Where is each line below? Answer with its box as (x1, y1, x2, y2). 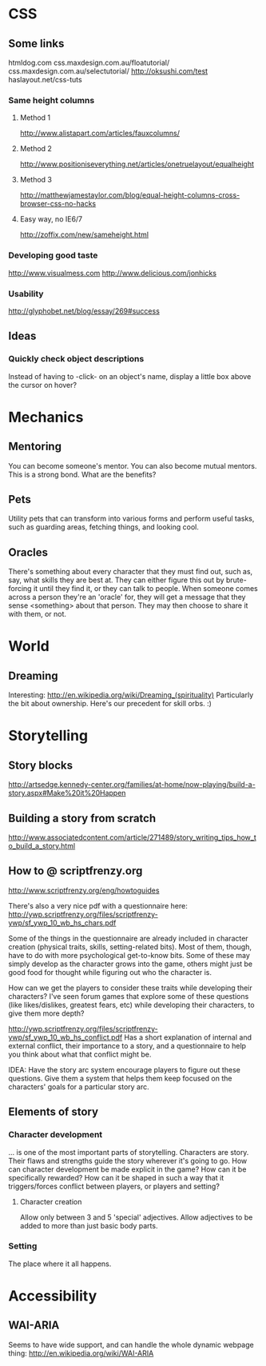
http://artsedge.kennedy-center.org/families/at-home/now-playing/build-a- (8, 780, 256, 789)
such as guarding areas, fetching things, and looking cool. (8, 522, 200, 532)
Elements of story (8, 1105, 98, 1119)
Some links (8, 37, 65, 50)
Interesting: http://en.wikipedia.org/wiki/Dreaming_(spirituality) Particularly (8, 690, 254, 700)
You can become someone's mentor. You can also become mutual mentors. (8, 461, 257, 470)
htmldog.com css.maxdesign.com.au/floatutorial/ (8, 58, 170, 67)
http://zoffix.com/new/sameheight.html (19, 230, 149, 240)
